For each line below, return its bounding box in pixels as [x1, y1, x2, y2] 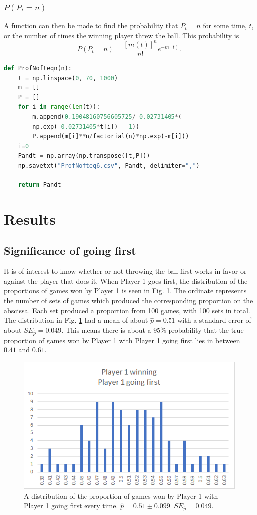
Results [4, 208, 56, 229]
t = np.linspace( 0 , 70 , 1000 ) [18, 74, 118, 82]
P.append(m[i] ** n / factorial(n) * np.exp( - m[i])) [32, 133, 189, 140]
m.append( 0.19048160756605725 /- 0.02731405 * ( [32, 113, 182, 120]
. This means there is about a [61, 324, 151, 335]
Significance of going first [4, 243, 136, 258]
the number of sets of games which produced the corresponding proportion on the [4, 295, 253, 306]
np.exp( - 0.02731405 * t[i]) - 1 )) [32, 123, 140, 130]
